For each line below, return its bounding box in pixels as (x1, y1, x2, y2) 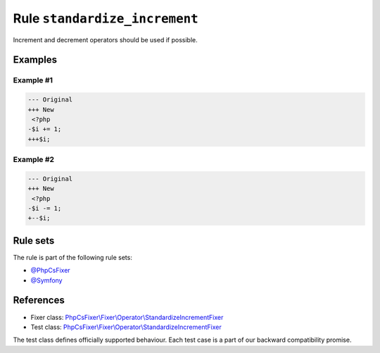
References (13, 295, 65, 306)
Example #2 (13, 155, 55, 165)
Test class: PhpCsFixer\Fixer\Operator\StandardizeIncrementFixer (30, 323, 222, 331)
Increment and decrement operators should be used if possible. (13, 35, 198, 44)
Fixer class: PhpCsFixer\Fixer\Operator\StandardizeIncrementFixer (30, 313, 224, 321)
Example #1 (13, 75, 53, 85)
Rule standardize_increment (13, 11, 198, 26)
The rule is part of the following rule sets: (13, 253, 133, 261)
